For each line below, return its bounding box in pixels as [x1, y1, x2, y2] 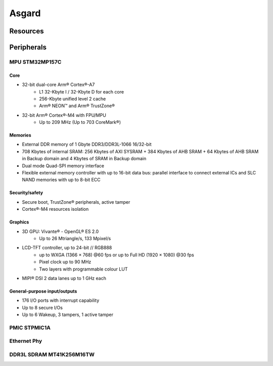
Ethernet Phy [9, 338, 42, 345]
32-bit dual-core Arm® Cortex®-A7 [22, 81, 95, 88]
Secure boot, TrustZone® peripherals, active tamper [22, 199, 130, 205]
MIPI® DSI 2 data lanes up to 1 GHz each [22, 275, 106, 281]
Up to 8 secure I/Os [22, 304, 63, 310]
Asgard [9, 8, 41, 19]
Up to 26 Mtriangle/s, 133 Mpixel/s [39, 236, 111, 241]
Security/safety [9, 190, 43, 196]
